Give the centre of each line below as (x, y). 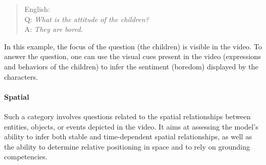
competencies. (26, 157)
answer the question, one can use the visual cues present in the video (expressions (133, 56)
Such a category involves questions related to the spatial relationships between (128, 116)
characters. (21, 76)
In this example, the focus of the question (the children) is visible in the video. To (133, 46)
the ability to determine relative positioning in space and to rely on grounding (127, 146)
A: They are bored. (54, 29)
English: (37, 9)
